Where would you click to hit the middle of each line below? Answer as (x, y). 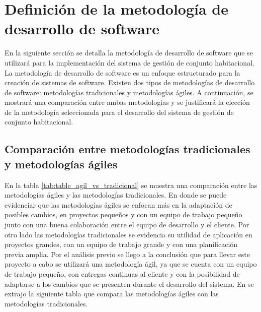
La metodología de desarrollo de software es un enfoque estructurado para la (122, 72)
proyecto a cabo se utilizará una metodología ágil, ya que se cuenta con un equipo (131, 264)
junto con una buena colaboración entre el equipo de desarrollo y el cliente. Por (127, 225)
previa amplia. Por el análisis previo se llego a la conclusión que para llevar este (127, 254)
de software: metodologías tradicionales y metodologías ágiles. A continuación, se (129, 92)
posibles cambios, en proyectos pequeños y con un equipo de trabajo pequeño (123, 214)
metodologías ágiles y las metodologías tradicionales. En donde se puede (116, 195)
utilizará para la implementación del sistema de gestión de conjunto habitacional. (129, 62)
